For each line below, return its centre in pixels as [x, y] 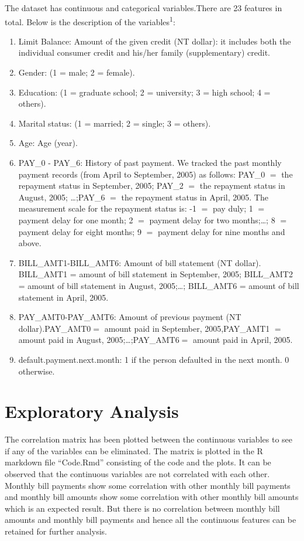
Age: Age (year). [48, 143]
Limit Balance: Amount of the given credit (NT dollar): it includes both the [155, 41]
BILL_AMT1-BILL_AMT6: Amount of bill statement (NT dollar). [140, 262]
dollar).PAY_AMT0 [55, 328]
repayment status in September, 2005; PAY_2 [101, 186]
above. [30, 243]
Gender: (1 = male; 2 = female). [77, 72]
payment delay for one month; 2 [76, 220]
